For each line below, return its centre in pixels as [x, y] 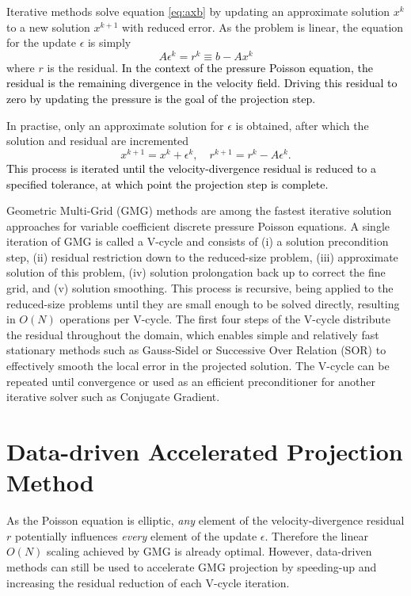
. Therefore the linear [316, 535]
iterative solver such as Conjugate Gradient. [113, 397]
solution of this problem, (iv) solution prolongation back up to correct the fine [196, 272]
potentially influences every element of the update [136, 535]
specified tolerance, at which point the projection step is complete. [167, 183]
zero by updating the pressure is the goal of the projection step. [161, 99]
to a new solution [48, 27]
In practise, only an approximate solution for [115, 125]
